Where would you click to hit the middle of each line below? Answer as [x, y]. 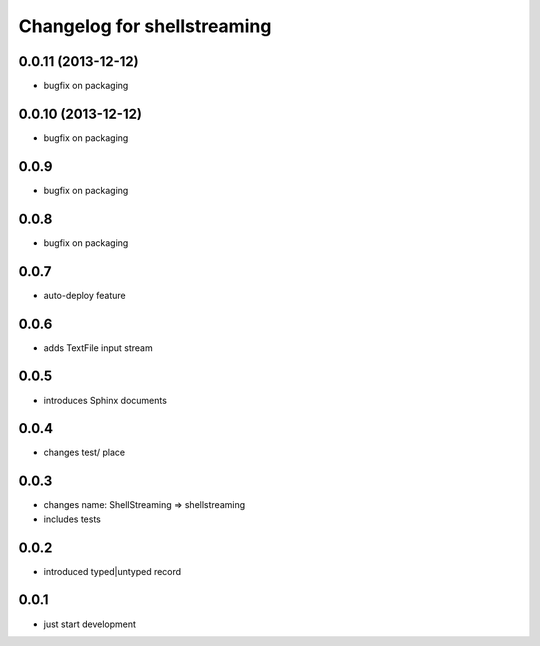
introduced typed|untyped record [112, 571]
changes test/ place [84, 452]
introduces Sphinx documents [105, 400]
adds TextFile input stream [98, 347]
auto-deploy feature [85, 295]
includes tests [72, 519]
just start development [90, 624]
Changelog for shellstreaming [145, 26]
